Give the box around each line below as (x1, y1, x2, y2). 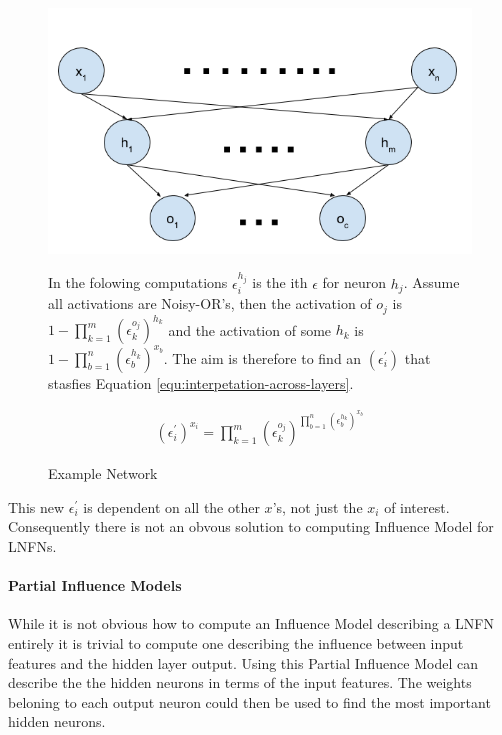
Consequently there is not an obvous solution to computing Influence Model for (8, 516, 494, 537)
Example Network (48, 463, 158, 484)
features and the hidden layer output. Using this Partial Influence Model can (8, 652, 478, 673)
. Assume (403, 272, 460, 293)
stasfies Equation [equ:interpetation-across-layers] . (48, 372, 354, 393)
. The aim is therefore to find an (163, 347, 362, 368)
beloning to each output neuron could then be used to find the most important (8, 691, 491, 712)
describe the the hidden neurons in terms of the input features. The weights (8, 672, 472, 693)
